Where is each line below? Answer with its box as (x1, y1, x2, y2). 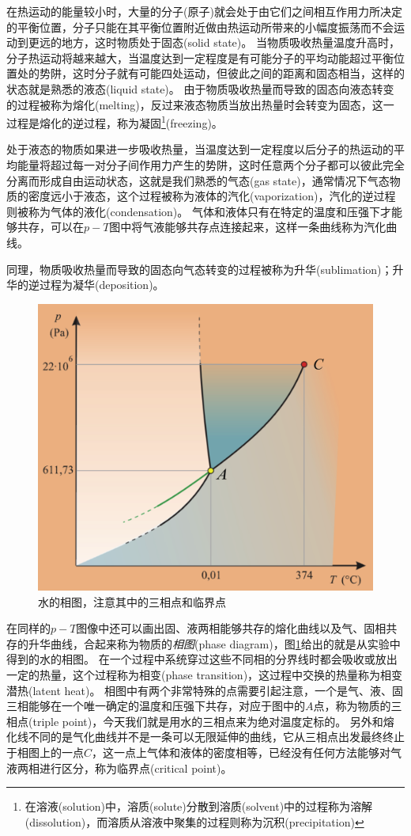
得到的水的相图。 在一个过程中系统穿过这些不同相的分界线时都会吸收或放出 (6, 651, 398, 667)
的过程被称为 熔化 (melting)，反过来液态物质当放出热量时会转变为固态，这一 (6, 96, 394, 112)
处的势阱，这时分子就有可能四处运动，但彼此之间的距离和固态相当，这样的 (17, 65, 405, 82)
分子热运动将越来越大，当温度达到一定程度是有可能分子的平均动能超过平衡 (6, 49, 394, 66)
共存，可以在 (17, 218, 84, 235)
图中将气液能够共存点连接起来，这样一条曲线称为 (109, 218, 364, 235)
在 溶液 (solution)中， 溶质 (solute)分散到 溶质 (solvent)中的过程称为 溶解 (25, 798, 373, 815)
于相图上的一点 (6, 743, 84, 760)
